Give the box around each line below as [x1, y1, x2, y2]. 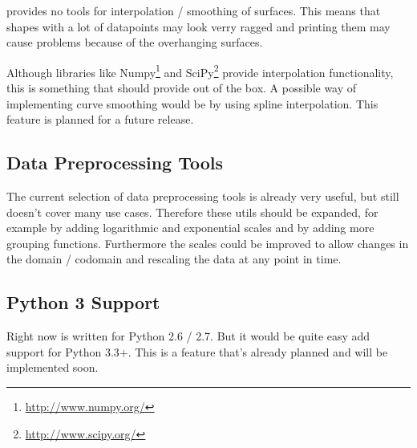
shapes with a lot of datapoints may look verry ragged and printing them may [6, 18, 391, 35]
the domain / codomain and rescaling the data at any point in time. [6, 250, 342, 267]
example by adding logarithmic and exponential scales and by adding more [6, 219, 374, 236]
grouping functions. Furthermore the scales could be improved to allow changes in [6, 234, 409, 251]
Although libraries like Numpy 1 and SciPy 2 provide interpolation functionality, [6, 61, 394, 80]
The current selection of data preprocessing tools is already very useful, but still [6, 188, 399, 205]
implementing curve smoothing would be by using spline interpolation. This [6, 95, 379, 112]
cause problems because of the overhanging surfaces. [6, 34, 263, 51]
